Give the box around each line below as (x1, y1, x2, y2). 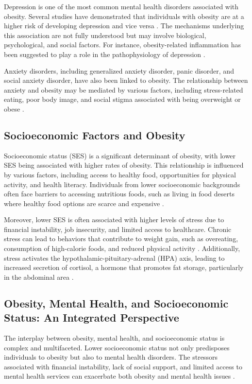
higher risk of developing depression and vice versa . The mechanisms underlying (4, 20, 244, 31)
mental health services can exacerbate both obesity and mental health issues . (4, 371, 235, 381)
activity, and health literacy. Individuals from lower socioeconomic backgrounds (4, 179, 240, 189)
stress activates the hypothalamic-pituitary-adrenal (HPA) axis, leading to (4, 252, 225, 263)
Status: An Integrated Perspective (4, 310, 179, 325)
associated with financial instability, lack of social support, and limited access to (4, 361, 242, 371)
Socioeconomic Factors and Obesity (4, 127, 185, 142)
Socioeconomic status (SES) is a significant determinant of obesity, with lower (4, 150, 236, 160)
